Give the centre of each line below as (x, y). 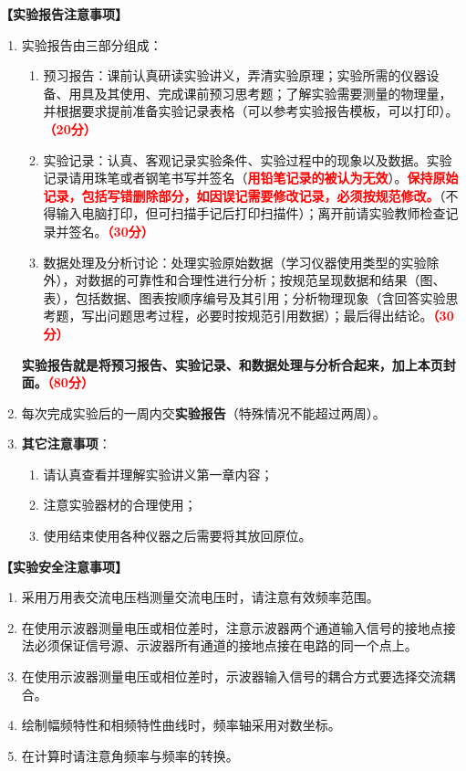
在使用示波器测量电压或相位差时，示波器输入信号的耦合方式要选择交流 (232, 676)
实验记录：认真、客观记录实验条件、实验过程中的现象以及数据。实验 (248, 159)
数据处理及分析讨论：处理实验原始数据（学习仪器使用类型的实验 (235, 262)
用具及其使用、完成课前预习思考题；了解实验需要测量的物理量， (260, 93)
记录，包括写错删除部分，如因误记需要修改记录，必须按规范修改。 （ (244, 195)
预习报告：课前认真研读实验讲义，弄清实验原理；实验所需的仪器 (235, 75)
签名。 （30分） (111, 231)
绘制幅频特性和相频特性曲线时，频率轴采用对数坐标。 (181, 725)
